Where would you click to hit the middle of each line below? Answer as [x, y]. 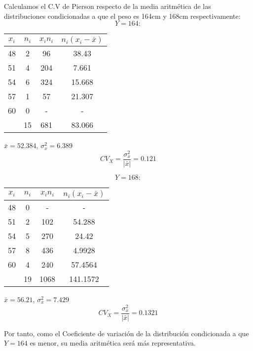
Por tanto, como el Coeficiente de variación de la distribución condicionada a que [126, 333]
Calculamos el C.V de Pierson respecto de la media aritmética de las [108, 6]
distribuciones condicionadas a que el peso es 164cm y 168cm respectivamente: [122, 16]
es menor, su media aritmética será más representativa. [113, 343]
